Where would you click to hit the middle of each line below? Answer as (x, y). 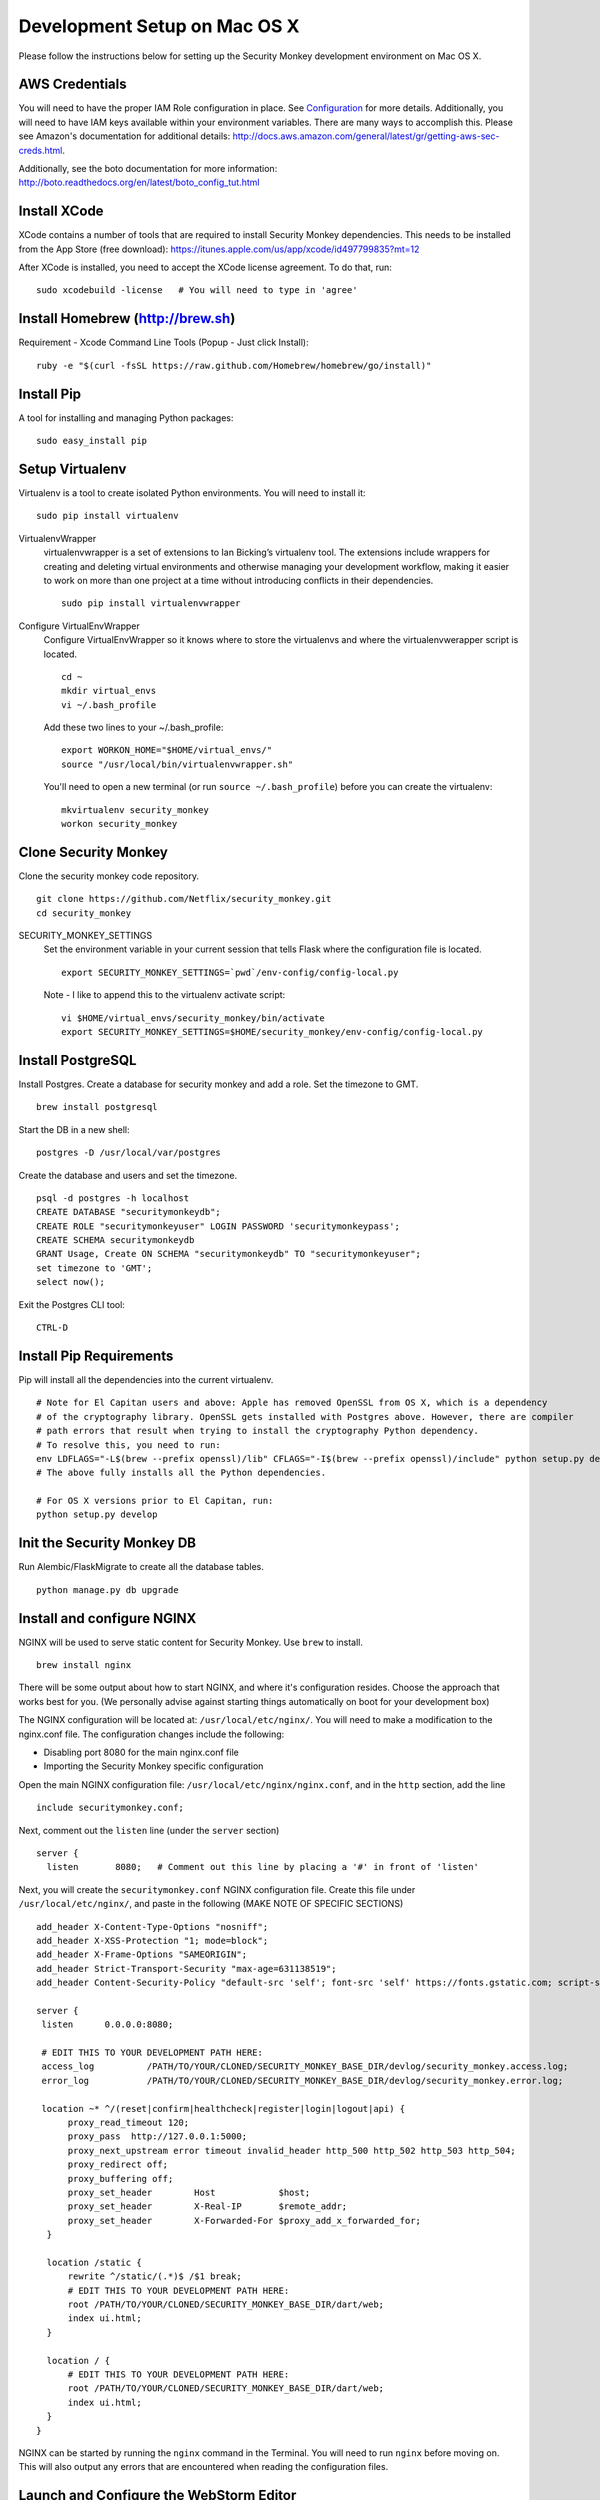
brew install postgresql (97, 1107)
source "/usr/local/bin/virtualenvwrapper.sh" (177, 764)
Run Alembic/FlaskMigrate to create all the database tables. (141, 1567)
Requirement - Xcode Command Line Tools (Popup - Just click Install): (163, 342)
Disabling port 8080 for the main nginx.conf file (141, 1752)
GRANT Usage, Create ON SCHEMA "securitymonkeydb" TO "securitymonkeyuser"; (229, 1254)
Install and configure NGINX (107, 1618)
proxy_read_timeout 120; (128, 2122)
